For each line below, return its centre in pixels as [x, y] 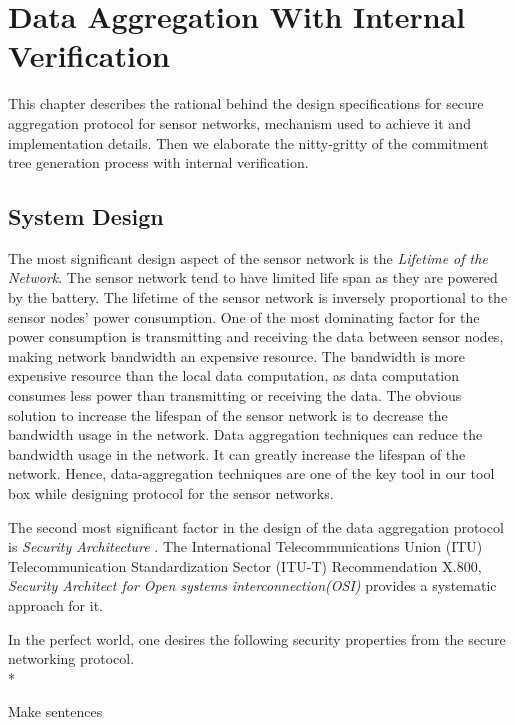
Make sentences [55, 711]
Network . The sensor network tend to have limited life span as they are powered [253, 277]
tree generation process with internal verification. [158, 162]
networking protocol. [71, 658]
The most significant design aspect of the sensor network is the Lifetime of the [248, 257]
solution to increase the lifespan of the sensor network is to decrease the [228, 414]
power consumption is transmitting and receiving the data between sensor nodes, [256, 336]
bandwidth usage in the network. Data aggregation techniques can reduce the [245, 434]
